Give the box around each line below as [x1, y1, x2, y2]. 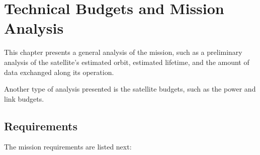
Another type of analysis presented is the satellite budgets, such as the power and [4, 84, 256, 94]
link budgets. [4, 93, 44, 104]
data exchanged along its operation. [4, 66, 114, 77]
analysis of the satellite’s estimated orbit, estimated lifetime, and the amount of [4, 56, 249, 67]
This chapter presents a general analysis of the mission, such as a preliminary [4, 47, 242, 57]
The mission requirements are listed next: [4, 141, 132, 152]
